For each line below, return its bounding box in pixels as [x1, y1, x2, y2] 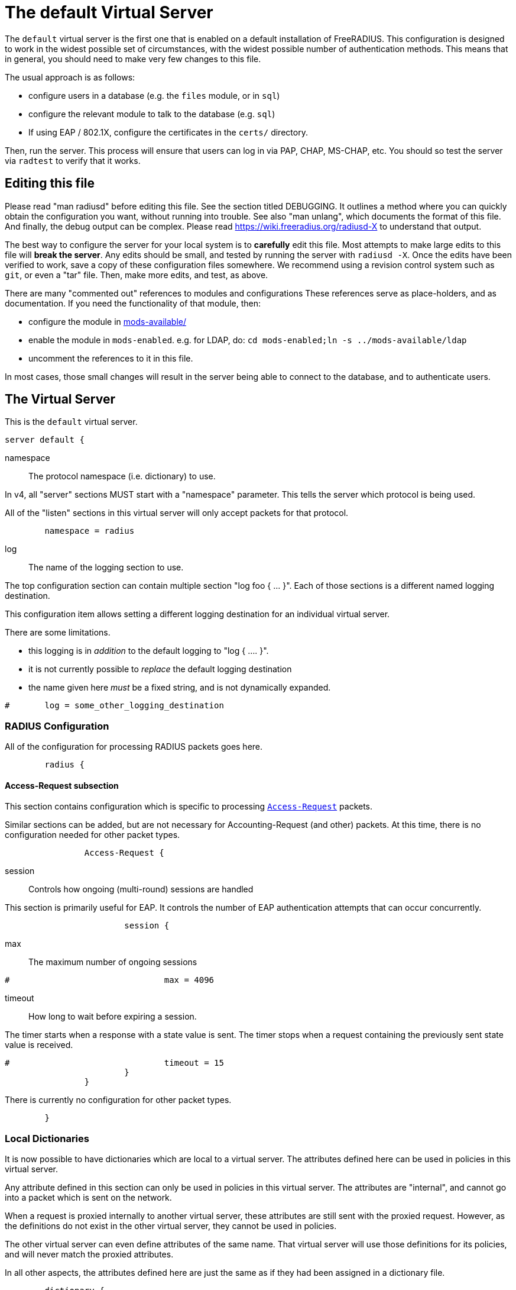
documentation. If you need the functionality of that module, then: [5, 298, 261, 308]
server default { [5, 435, 85, 445]
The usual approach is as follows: [5, 72, 135, 82]
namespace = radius [44, 526, 135, 536]
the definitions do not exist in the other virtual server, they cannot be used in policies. [5, 1221, 337, 1231]
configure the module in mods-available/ [28, 316, 186, 327]
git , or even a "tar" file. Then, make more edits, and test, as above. [5, 269, 268, 280]
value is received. [5, 1040, 73, 1050]
